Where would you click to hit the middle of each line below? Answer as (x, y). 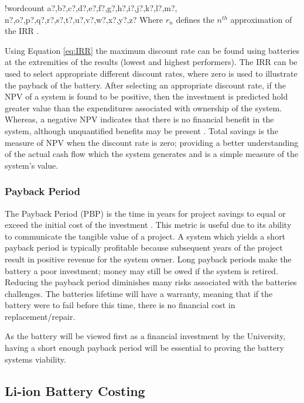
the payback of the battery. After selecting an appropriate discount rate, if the (145, 85)
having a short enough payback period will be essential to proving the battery (144, 348)
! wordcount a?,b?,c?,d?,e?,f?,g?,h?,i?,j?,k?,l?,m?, (91, 8)
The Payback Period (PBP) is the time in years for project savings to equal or (145, 213)
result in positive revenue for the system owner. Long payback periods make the (148, 259)
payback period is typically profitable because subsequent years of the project (144, 247)
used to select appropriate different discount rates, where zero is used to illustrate (151, 73)
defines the (195, 19)
